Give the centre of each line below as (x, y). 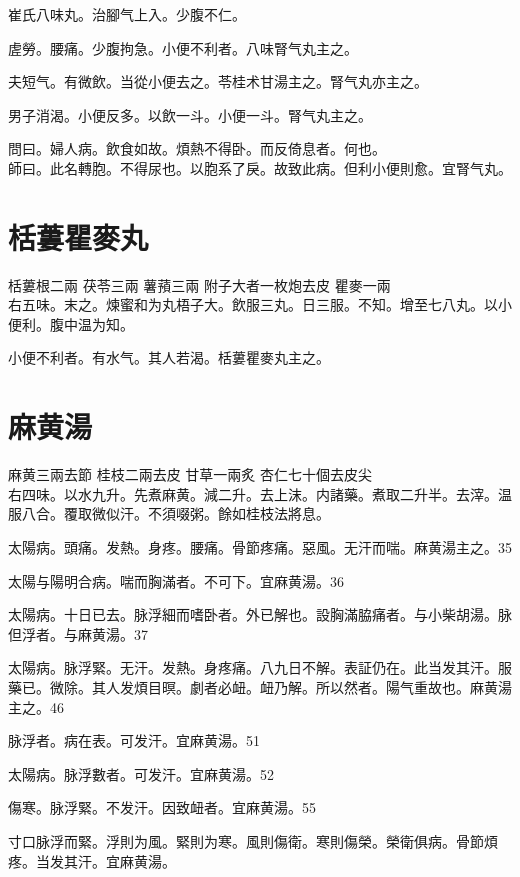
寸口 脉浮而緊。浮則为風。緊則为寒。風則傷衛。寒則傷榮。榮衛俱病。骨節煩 (253, 840)
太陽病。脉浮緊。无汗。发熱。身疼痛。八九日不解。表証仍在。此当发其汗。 (253, 667)
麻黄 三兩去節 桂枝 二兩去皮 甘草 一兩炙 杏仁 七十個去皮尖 (190, 474)
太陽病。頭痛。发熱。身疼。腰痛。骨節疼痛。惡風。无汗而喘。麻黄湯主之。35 (260, 546)
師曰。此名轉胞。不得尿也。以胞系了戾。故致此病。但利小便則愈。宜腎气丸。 (260, 167)
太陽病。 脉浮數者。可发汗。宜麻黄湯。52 (141, 773)
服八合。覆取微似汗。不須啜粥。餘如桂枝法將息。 (169, 513)
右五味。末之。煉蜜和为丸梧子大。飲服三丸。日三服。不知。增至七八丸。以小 (260, 304)
